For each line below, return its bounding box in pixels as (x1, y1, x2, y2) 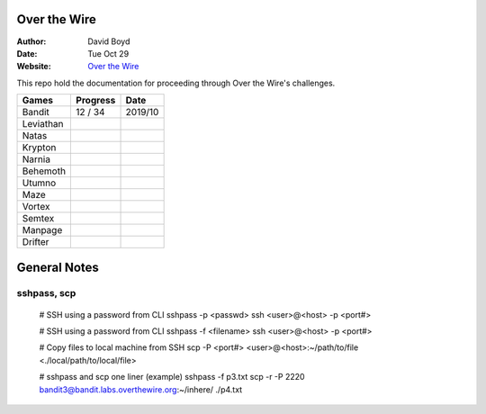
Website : (16, 61, 51, 72)
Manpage (22, 224, 63, 237)
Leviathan (22, 118, 64, 130)
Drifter (22, 236, 49, 248)
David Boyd (87, 36, 130, 47)
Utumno (22, 176, 57, 189)
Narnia (22, 153, 51, 166)
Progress (76, 94, 116, 107)
